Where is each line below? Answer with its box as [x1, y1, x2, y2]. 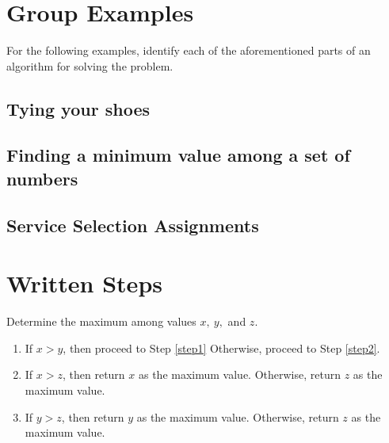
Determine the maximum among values [6, 313, 196, 330]
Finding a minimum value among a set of [6, 143, 350, 167]
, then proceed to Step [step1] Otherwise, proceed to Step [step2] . [63, 339, 380, 356]
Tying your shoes [6, 96, 150, 120]
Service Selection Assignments [6, 212, 259, 237]
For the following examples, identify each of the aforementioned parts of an [6, 42, 371, 59]
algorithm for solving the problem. [6, 57, 174, 74]
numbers [6, 166, 78, 190]
